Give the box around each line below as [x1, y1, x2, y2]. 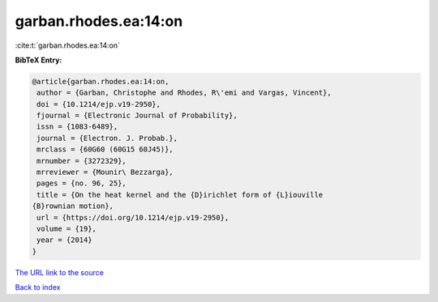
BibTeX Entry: [15, 55, 62, 65]
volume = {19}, [36, 224, 97, 233]
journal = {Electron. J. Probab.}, [36, 134, 178, 142]
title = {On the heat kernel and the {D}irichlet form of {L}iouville [36, 190, 324, 199]
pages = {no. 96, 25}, [36, 179, 127, 188]
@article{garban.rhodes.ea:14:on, [32, 77, 170, 86]
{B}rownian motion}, [32, 202, 114, 211]
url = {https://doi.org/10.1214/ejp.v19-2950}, [36, 213, 230, 222]
